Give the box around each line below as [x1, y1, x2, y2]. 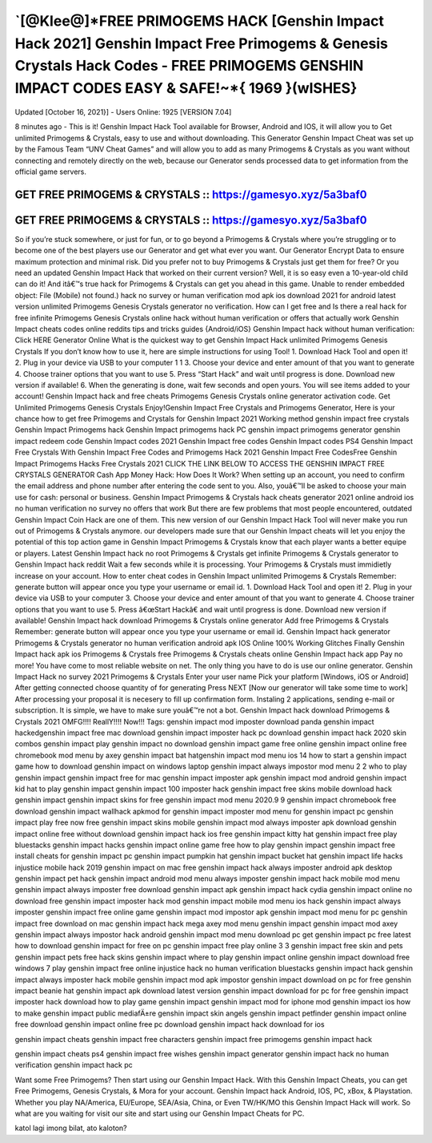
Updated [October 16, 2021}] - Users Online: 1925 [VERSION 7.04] [14, 107, 232, 116]
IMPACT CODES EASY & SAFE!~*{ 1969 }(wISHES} [14, 79, 358, 98]
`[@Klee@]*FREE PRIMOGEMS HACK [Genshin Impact [14, 12, 384, 30]
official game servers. [14, 167, 87, 176]
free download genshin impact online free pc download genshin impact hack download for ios [14, 1020, 325, 1029]
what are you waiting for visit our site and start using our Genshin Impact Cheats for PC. [14, 1109, 305, 1118]
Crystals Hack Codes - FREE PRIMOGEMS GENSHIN [14, 57, 364, 75]
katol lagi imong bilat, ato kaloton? [14, 1123, 127, 1133]
